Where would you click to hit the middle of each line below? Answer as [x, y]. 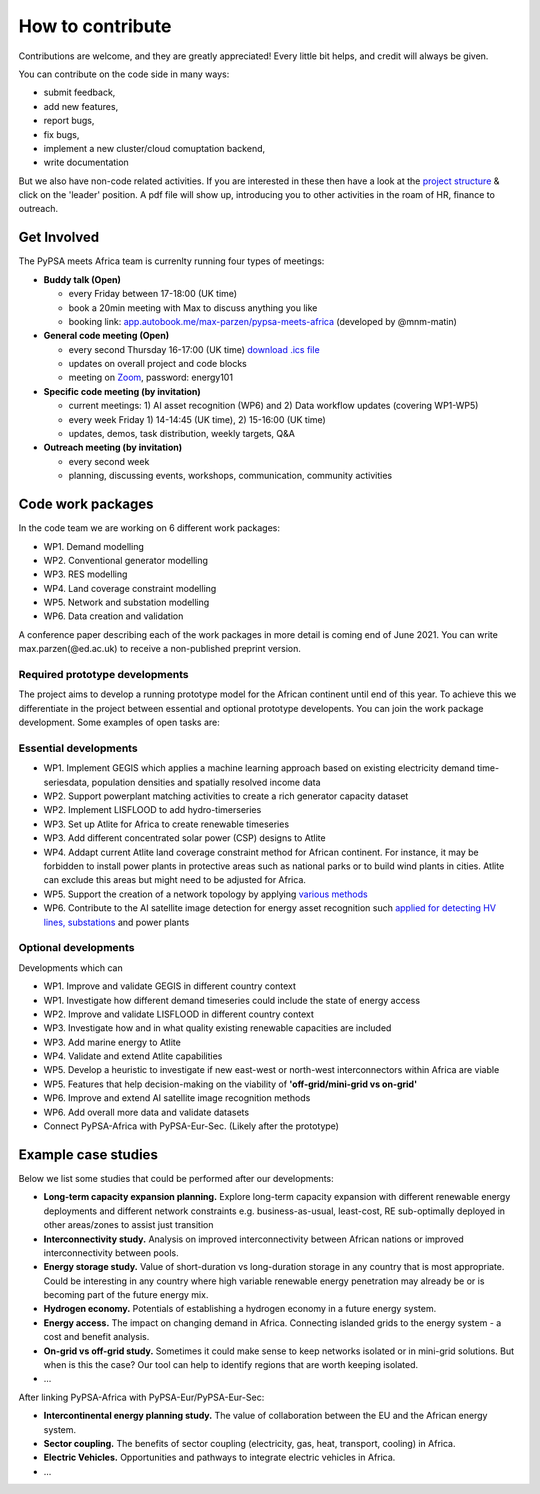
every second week [109, 461]
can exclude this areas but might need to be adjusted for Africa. [175, 880]
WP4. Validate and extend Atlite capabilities [133, 1056]
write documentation [86, 162]
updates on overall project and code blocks [157, 364]
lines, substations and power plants [116, 922]
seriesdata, [66, 782]
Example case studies [88, 1154]
